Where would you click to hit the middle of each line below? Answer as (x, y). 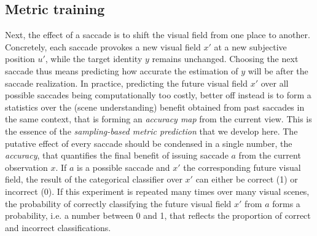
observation (26, 167)
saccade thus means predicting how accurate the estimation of (122, 70)
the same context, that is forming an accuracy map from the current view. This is (158, 119)
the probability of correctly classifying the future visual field (118, 203)
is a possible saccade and (123, 167)
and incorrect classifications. (58, 227)
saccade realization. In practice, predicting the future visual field (127, 83)
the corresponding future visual (242, 167)
